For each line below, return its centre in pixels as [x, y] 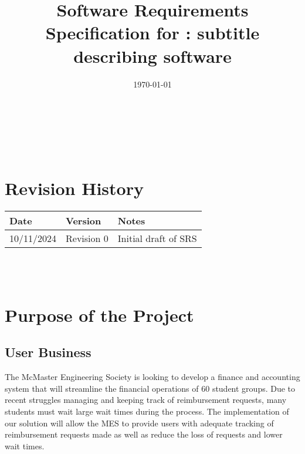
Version [84, 221]
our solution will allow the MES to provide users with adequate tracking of [139, 423]
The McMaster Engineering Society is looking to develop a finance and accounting [152, 377]
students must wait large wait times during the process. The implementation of [147, 411]
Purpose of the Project [99, 315]
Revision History [74, 188]
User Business [48, 352]
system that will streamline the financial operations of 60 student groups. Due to [150, 388]
